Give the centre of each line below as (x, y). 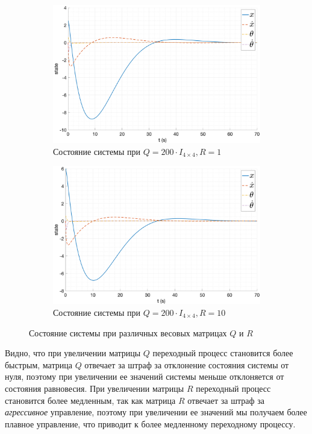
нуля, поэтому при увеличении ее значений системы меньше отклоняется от (145, 376)
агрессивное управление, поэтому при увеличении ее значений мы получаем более (156, 412)
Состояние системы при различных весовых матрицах (128, 332)
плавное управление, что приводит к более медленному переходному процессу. (150, 423)
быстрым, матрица (39, 364)
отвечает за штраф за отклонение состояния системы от (187, 364)
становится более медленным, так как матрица (90, 400)
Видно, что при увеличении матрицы (73, 353)
